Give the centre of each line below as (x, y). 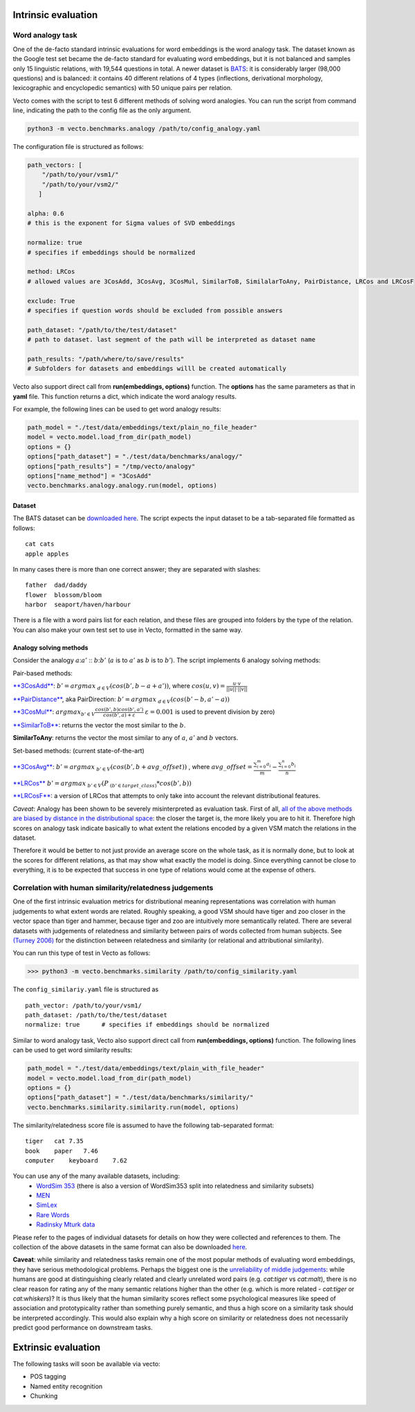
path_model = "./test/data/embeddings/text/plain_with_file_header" (146, 1068)
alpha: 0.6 (46, 214)
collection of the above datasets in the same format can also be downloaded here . (130, 1247)
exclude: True (51, 301)
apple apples (47, 554)
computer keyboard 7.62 (76, 1160)
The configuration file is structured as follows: (79, 147)
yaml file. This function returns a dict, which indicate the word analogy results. (124, 396)
